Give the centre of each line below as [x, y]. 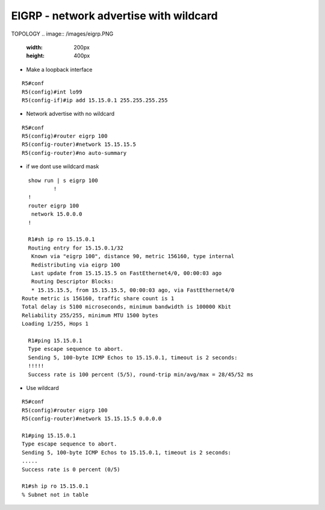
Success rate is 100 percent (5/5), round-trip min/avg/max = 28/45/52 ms [141, 374]
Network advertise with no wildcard [70, 114]
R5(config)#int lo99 [52, 92]
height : [36, 56]
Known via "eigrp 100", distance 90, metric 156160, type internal [133, 257]
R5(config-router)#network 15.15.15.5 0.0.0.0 [92, 419]
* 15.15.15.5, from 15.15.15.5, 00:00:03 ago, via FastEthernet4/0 [133, 290]
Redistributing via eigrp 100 [76, 265]
